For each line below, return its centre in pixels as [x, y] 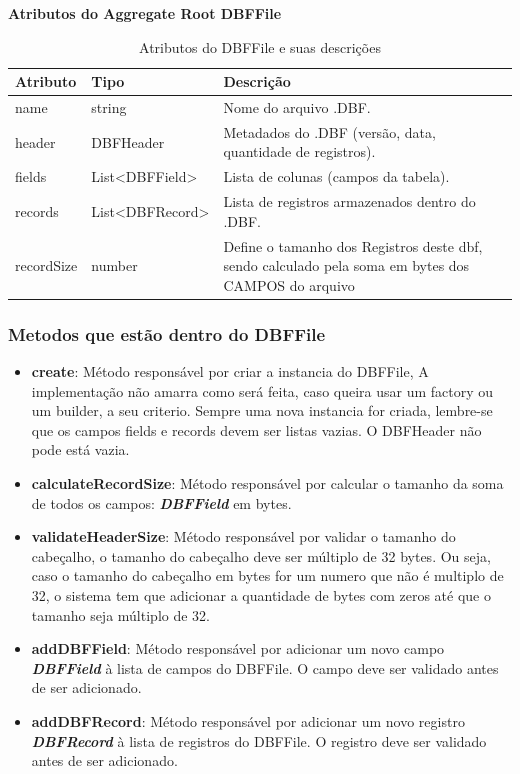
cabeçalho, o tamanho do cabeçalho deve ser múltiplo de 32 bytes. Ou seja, [261, 555]
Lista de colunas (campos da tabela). [336, 176]
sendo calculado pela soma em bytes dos [346, 265]
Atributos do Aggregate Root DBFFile [145, 13]
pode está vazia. [80, 449]
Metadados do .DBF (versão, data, [329, 131]
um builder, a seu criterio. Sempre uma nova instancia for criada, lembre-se [262, 410]
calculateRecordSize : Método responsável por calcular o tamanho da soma [267, 483]
